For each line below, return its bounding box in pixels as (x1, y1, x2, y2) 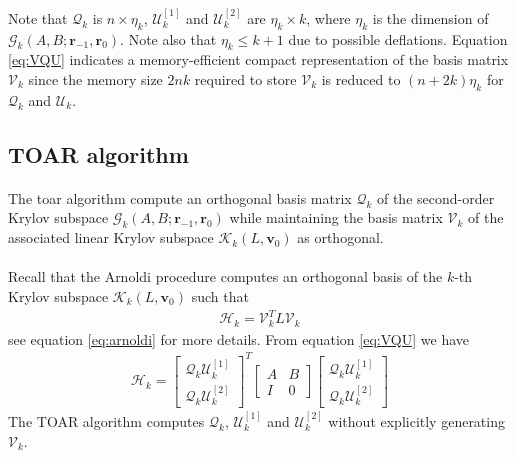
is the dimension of (372, 7, 489, 28)
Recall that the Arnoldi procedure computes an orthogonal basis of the (8, 266, 443, 287)
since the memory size (28, 69, 163, 89)
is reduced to (321, 69, 401, 89)
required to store (194, 69, 297, 89)
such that (191, 285, 249, 306)
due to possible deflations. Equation (288, 28, 508, 49)
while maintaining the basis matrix (229, 207, 443, 228)
